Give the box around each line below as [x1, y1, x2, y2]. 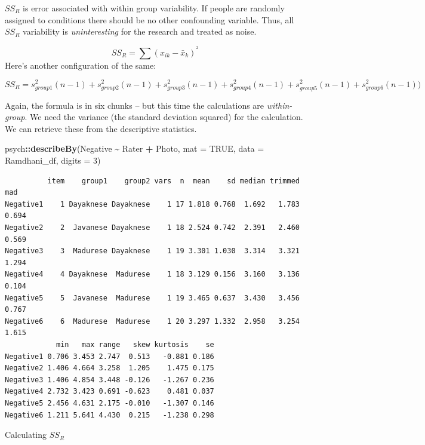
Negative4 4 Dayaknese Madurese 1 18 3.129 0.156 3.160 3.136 [5, 270, 300, 279]
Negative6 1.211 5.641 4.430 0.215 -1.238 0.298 [5, 410, 214, 419]
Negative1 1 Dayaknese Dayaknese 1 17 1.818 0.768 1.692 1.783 [5, 200, 300, 208]
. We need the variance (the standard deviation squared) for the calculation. [24, 111, 303, 123]
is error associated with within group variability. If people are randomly [23, 2, 285, 14]
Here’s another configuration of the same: [5, 59, 156, 71]
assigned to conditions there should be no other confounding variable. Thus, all [5, 13, 294, 26]
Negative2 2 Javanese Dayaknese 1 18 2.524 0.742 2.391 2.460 [5, 223, 300, 232]
